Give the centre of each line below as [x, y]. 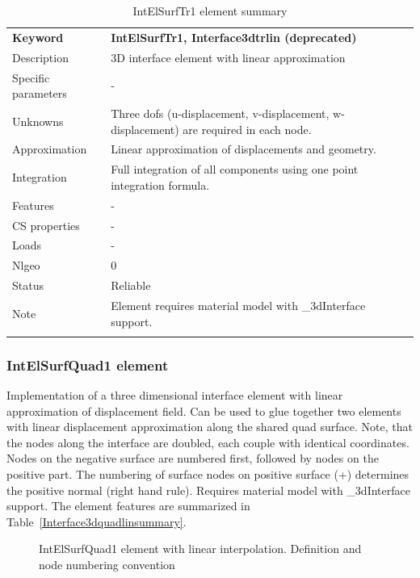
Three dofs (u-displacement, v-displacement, [220, 113]
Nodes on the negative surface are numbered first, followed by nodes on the [193, 458]
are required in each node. [247, 129]
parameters [40, 93]
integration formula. [160, 184]
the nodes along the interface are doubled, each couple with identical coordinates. [208, 442]
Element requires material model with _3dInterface [238, 305]
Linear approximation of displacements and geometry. [244, 149]
